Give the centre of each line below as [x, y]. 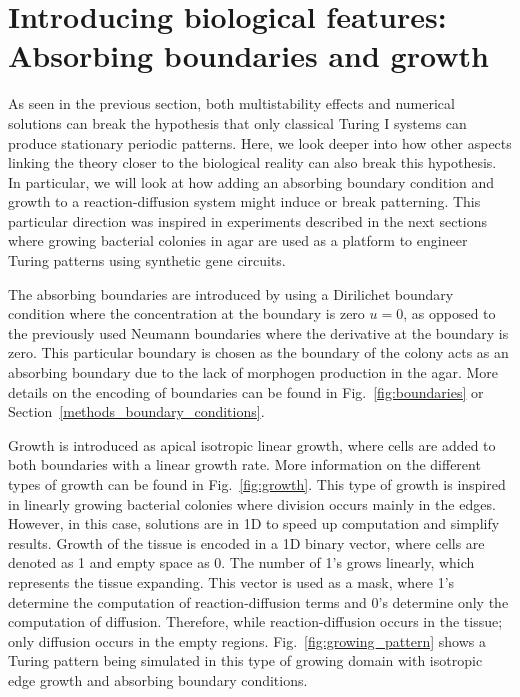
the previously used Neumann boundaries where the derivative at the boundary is [258, 332]
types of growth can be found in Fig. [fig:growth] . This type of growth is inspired [257, 484]
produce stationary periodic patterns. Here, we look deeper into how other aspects [260, 142]
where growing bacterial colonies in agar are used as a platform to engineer [238, 240]
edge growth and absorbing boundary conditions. [158, 679]
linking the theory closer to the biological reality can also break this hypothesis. [252, 162]
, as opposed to [449, 313]
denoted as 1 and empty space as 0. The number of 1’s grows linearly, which [241, 562]
